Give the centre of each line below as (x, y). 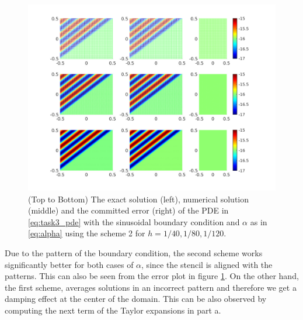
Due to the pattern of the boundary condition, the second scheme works (134, 252)
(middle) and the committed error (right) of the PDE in (128, 210)
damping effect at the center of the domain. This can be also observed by (136, 299)
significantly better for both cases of (69, 264)
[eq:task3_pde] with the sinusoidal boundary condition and (134, 221)
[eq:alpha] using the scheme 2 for (87, 233)
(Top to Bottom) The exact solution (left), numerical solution (138, 199)
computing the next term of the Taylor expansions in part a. (113, 310)
